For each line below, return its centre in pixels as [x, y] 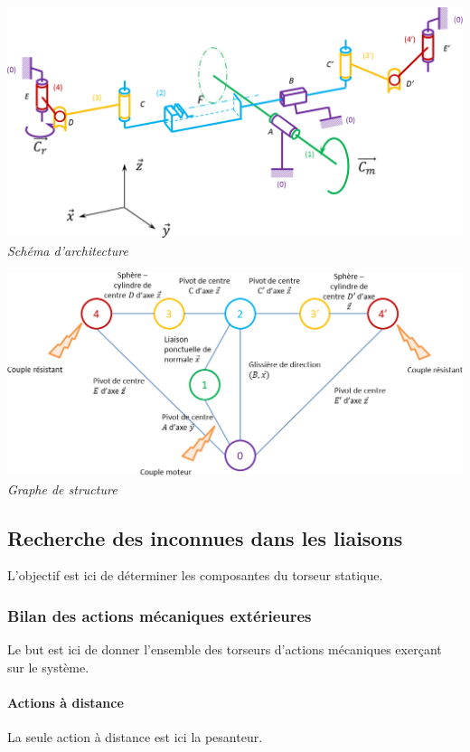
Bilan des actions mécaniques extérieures [160, 615]
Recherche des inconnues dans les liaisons [205, 537]
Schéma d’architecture [68, 250]
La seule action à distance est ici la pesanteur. [135, 737]
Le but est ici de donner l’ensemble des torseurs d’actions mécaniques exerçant [225, 649]
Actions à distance [66, 703]
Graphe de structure [62, 489]
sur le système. [48, 667]
